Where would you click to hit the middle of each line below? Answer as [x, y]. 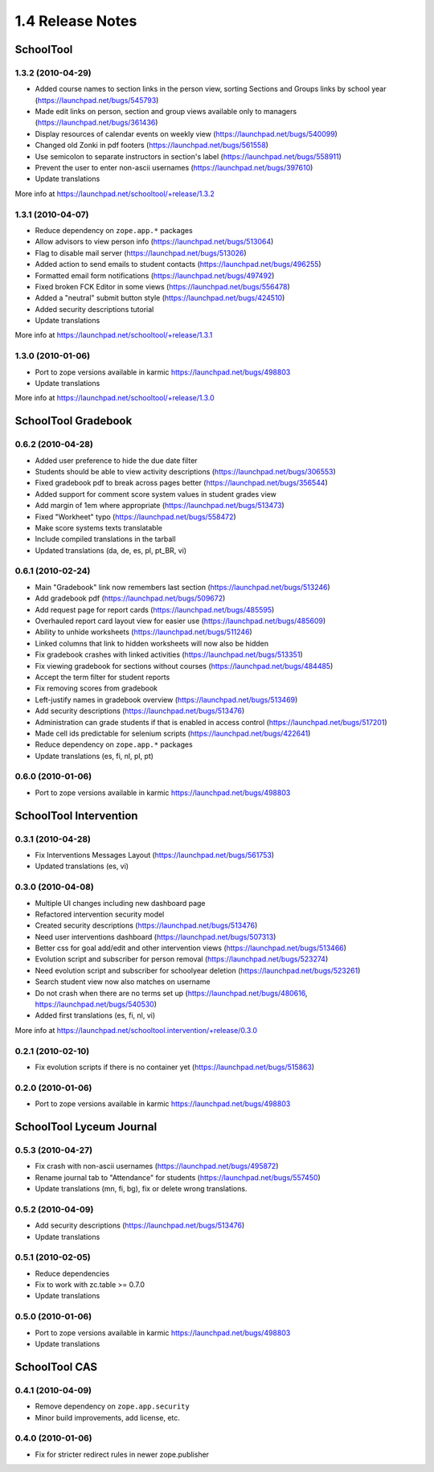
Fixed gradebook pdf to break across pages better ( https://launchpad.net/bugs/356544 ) [182, 483]
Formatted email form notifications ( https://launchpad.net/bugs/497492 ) [155, 275]
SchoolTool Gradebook [74, 421]
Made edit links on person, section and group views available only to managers [166, 112]
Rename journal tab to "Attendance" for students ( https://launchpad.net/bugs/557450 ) [178, 1177]
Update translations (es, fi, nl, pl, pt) [94, 756]
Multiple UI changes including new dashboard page [120, 903]
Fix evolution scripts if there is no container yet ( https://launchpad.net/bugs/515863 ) [175, 1067]
